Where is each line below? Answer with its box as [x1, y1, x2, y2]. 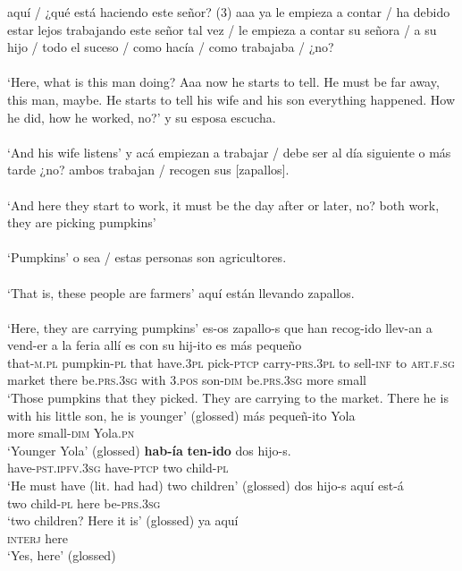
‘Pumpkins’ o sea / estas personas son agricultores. [7, 248, 287, 267]
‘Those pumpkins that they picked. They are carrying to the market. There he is [7, 388, 449, 407]
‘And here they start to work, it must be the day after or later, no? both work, [7, 195, 440, 214]
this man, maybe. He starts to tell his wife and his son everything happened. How [7, 89, 456, 108]
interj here [7, 528, 69, 547]
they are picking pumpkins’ [7, 213, 156, 232]
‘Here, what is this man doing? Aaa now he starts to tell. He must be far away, [7, 72, 440, 91]
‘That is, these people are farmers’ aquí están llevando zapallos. [7, 283, 355, 302]
